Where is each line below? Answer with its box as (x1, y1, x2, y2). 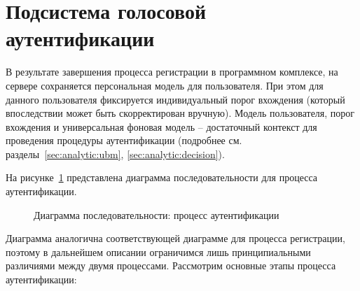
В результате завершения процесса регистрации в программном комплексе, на (6, 64, 338, 79)
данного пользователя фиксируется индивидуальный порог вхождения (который (6, 92, 345, 106)
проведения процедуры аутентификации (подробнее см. (6, 133, 242, 148)
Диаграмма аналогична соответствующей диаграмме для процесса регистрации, (6, 231, 345, 246)
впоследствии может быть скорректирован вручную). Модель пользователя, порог (6, 106, 355, 120)
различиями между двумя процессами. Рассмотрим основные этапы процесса (6, 258, 336, 273)
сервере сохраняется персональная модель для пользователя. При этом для (6, 78, 324, 92)
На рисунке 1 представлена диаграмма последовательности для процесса (6, 170, 318, 185)
